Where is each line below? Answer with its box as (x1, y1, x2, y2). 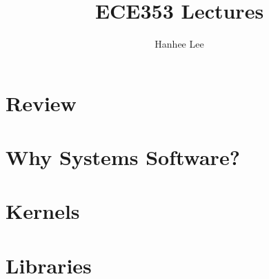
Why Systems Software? (6, 143, 240, 171)
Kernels (6, 197, 80, 225)
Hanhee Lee (155, 37, 204, 51)
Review (6, 88, 77, 117)
